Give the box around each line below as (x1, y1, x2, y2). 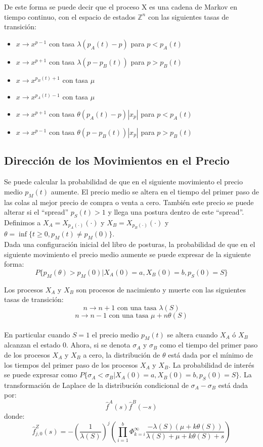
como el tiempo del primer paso (159, 339, 258, 350)
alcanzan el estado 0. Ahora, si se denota (4, 339, 130, 350)
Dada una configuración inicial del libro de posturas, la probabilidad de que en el (4, 239, 255, 250)
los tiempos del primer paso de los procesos (4, 359, 138, 370)
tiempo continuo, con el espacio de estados (4, 11, 136, 22)
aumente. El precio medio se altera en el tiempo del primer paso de (51, 186, 259, 196)
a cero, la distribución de (83, 349, 160, 360)
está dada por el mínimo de (168, 349, 253, 360)
